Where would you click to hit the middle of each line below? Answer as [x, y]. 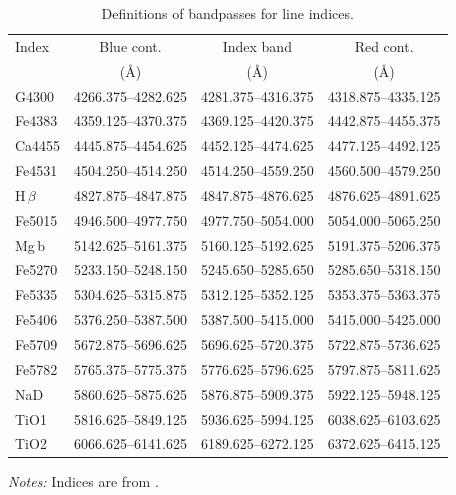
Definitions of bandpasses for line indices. [227, 13]
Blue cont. [130, 45]
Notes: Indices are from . [83, 481]
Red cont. [384, 45]
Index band [257, 45]
